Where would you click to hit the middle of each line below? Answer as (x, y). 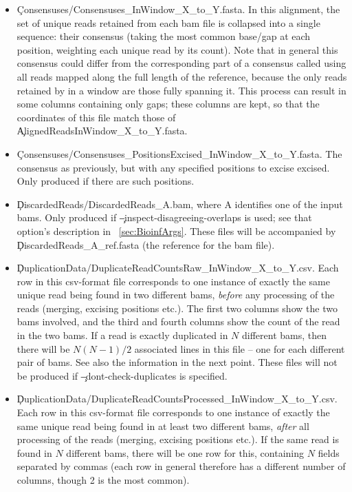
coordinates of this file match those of (96, 117)
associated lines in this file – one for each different (240, 348)
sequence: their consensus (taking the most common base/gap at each (164, 36)
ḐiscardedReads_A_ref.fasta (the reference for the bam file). (146, 244)
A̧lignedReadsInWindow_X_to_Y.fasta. (102, 131)
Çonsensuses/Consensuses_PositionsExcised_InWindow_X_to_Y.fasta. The (179, 153)
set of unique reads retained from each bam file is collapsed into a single (168, 22)
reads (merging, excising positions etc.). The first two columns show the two (177, 308)
